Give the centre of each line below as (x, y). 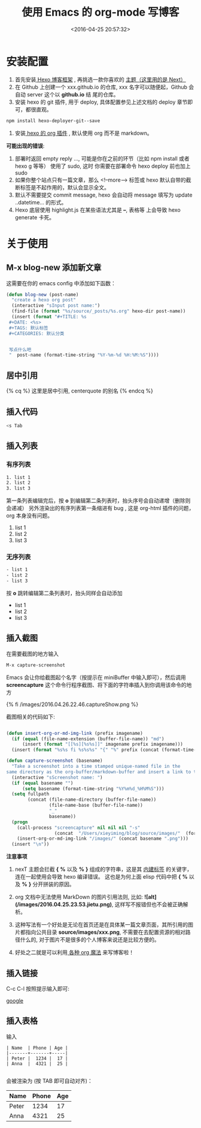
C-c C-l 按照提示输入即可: (38, 989)
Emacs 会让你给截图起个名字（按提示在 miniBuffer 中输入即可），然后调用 (96, 677)
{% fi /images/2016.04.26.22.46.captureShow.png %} (72, 704)
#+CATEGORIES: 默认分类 (36, 333)
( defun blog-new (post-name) (42, 294)
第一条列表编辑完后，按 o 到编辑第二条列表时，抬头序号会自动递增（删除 (96, 500)
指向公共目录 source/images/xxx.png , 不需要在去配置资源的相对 (105, 932)
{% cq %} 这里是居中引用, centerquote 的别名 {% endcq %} (80, 391)
